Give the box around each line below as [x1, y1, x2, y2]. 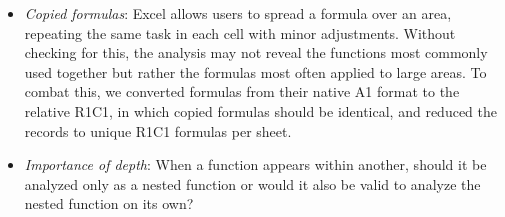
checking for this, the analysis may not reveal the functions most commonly [24, 42, 488, 63]
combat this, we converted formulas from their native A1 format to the [24, 81, 460, 102]
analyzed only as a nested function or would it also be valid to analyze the [24, 173, 481, 194]
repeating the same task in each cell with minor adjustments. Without [24, 22, 456, 43]
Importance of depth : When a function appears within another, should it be [24, 154, 487, 175]
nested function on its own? [24, 193, 194, 214]
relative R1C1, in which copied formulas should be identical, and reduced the [24, 100, 498, 121]
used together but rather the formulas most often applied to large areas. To [24, 61, 487, 82]
